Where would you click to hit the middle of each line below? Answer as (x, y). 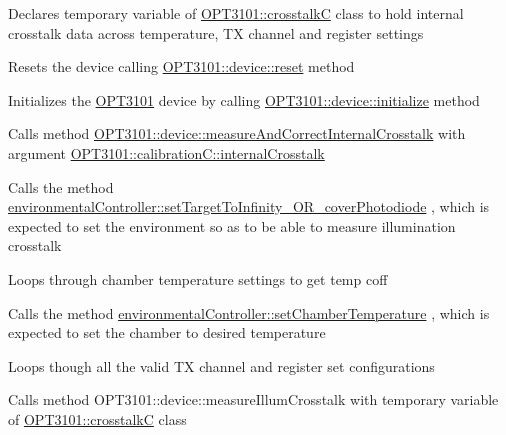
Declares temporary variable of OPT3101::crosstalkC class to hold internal (236, 13)
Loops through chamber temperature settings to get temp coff (198, 278)
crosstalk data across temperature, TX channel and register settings (216, 32)
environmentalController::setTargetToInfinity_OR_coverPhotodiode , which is (249, 206)
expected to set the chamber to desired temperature (167, 332)
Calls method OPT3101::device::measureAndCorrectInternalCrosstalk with (237, 133)
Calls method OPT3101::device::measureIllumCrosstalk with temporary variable (253, 399)
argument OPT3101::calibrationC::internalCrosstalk (166, 152)
